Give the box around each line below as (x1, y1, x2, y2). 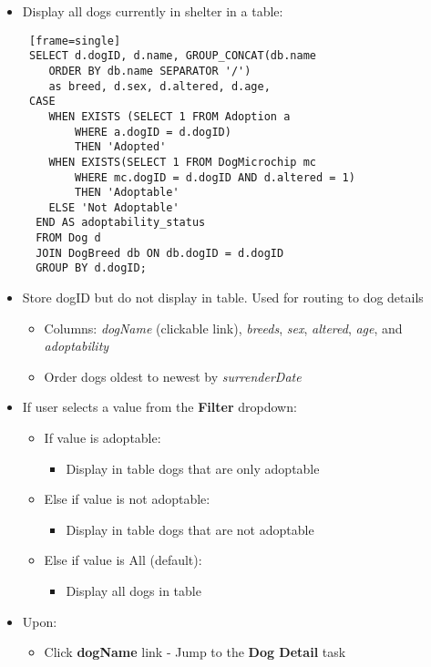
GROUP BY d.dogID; (36, 262, 147, 275)
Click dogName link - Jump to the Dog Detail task (44, 642, 346, 662)
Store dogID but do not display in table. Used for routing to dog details (22, 288, 424, 307)
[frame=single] (28, 34, 121, 47)
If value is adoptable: (44, 428, 161, 447)
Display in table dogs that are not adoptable (66, 519, 314, 539)
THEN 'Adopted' (75, 140, 167, 154)
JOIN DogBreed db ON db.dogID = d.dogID (36, 246, 284, 260)
